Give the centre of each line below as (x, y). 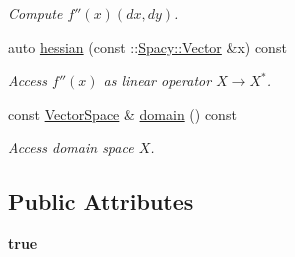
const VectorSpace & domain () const (122, 113)
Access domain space (71, 147)
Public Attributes (101, 201)
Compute (35, 13)
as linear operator (157, 80)
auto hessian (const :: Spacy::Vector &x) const (147, 46)
